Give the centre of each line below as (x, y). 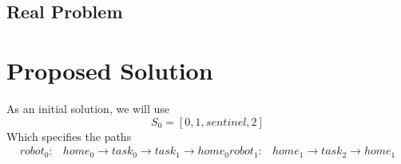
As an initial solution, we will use (88, 108)
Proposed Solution (110, 70)
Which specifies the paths (69, 136)
